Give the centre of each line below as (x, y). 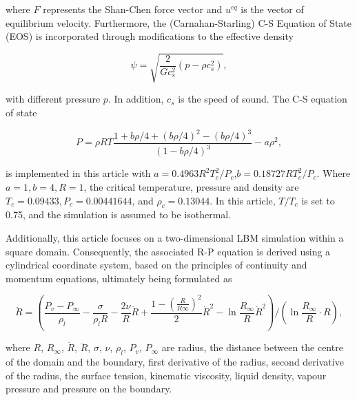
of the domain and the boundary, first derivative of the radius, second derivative (175, 362)
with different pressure (53, 99)
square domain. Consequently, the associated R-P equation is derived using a (168, 251)
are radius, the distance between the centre (252, 347)
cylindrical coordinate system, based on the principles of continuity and (156, 265)
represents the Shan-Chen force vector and (133, 9)
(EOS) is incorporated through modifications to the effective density (150, 36)
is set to (318, 200)
